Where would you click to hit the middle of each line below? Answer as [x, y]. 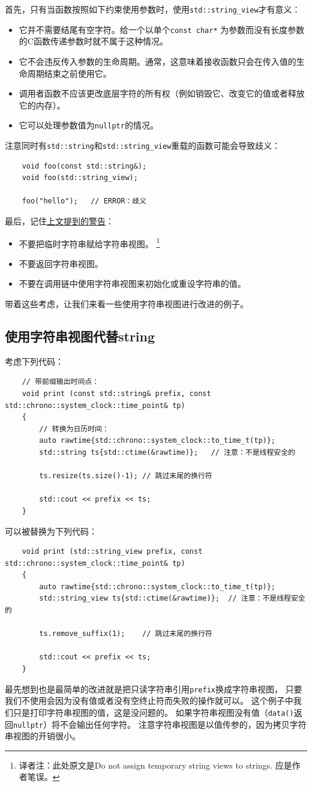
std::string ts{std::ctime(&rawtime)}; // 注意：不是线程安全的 [167, 452]
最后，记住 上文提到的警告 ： [59, 220]
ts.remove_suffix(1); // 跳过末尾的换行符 [126, 634]
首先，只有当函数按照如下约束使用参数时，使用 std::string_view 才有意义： [153, 9]
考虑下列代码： [34, 361]
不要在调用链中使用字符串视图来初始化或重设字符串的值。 [132, 283]
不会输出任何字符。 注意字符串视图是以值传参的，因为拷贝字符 [183, 724]
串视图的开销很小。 [43, 736]
